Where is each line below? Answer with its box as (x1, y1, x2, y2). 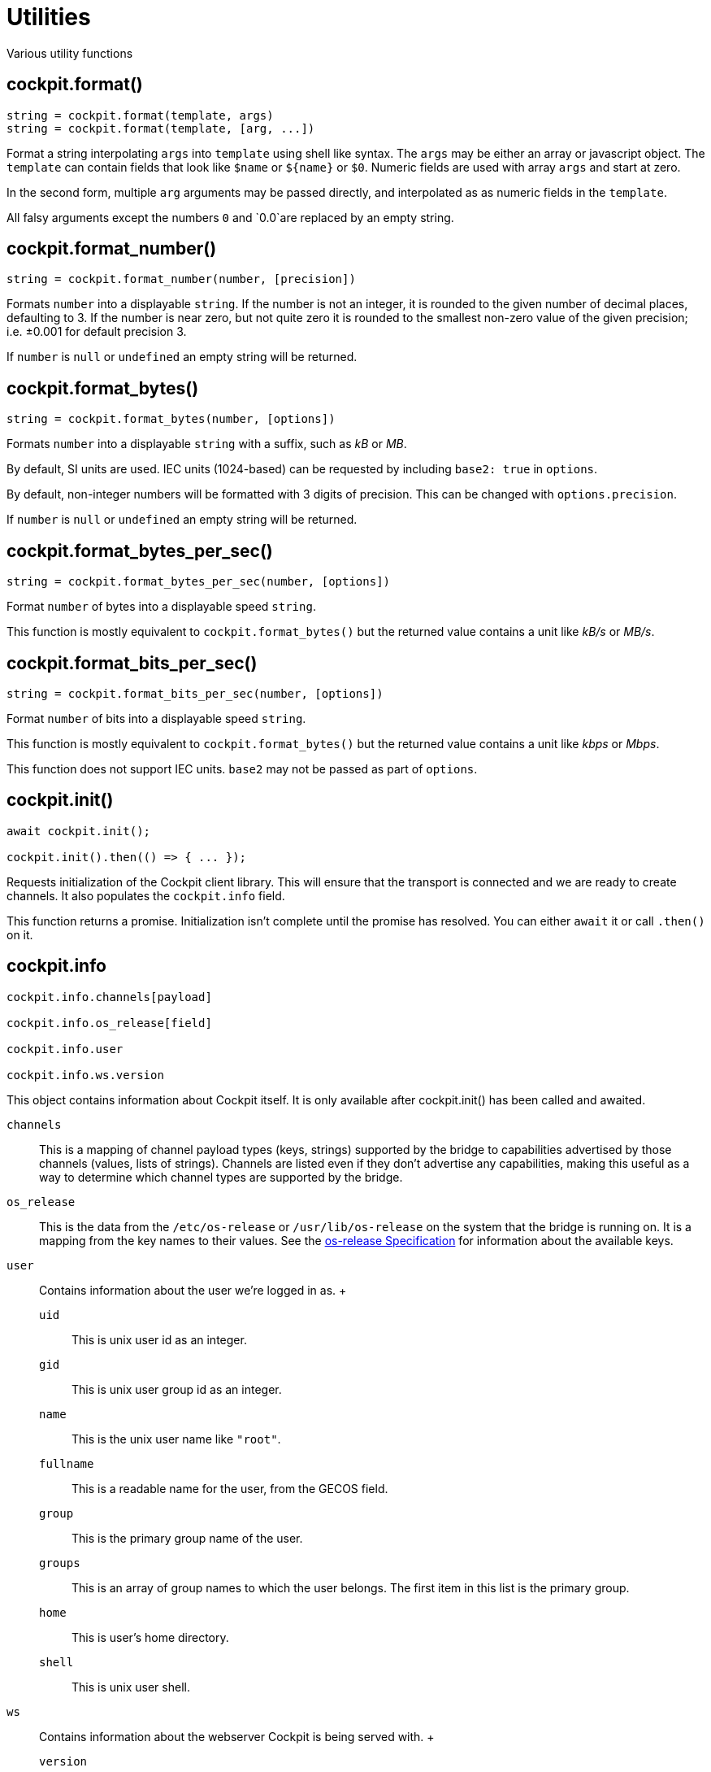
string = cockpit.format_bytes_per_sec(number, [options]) (7, 575, 391, 589)
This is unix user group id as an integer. (72, 1382, 282, 1396)
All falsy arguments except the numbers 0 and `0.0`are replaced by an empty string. (7, 210, 454, 224)
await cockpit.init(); (7, 824, 151, 838)
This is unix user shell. (72, 1679, 190, 1694)
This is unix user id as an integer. (72, 1332, 247, 1347)
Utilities (7, 3, 91, 31)
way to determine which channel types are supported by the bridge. (39, 1169, 403, 1184)
